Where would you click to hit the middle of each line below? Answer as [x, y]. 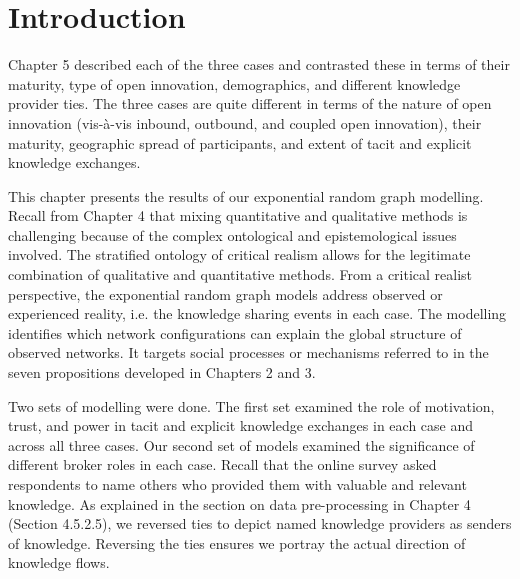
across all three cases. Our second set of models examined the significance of [241, 444]
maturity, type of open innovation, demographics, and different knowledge [234, 83]
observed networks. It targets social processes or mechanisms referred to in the [248, 352]
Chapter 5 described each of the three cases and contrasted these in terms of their [259, 64]
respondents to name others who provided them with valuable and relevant [237, 484]
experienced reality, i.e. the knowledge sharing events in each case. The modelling [257, 313]
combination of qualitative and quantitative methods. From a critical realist [240, 274]
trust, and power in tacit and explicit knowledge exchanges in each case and [241, 425]
